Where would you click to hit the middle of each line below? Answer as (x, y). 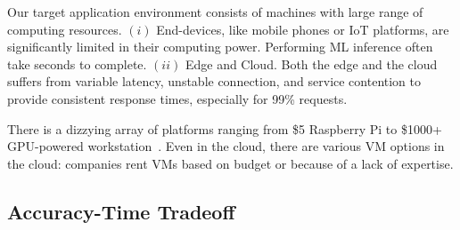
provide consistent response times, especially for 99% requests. (177, 98)
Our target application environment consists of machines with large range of (215, 12)
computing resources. (65, 29)
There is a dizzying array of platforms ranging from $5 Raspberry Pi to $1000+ (225, 128)
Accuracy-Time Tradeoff (121, 211)
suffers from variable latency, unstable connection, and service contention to (214, 81)
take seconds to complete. (77, 63)
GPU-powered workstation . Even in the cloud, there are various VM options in (226, 146)
